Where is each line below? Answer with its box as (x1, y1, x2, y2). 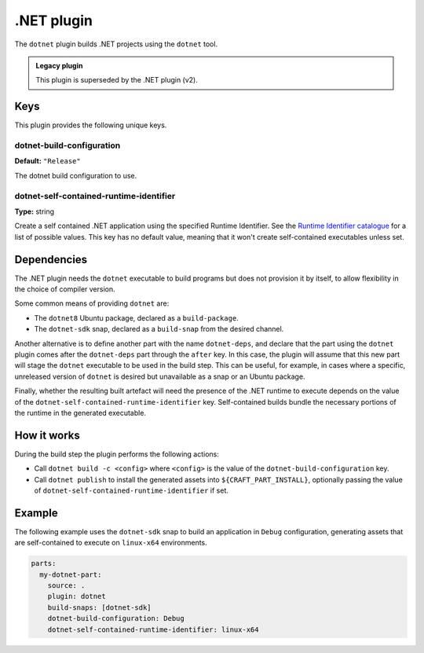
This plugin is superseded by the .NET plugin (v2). (35, 75, 198, 85)
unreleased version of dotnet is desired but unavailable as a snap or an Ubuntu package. (14, 372, 305, 381)
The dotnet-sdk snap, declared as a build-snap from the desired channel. (34, 325, 284, 334)
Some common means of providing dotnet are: (14, 299, 170, 308)
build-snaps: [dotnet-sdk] (47, 603, 152, 612)
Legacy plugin (35, 61, 83, 70)
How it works (14, 428, 80, 442)
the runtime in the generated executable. (14, 408, 147, 417)
